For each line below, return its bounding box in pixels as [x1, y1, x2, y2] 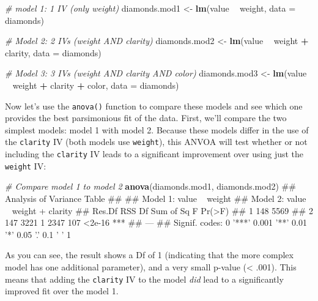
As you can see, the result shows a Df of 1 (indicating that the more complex [5, 248, 294, 261]
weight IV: [5, 159, 46, 172]
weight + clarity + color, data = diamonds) [12, 78, 179, 91]
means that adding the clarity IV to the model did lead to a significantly [5, 272, 284, 285]
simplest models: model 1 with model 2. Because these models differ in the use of [5, 123, 309, 136]
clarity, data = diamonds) [5, 46, 102, 59]
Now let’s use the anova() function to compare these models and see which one [5, 99, 303, 112]
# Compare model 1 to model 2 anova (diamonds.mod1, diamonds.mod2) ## [5, 180, 296, 193]
